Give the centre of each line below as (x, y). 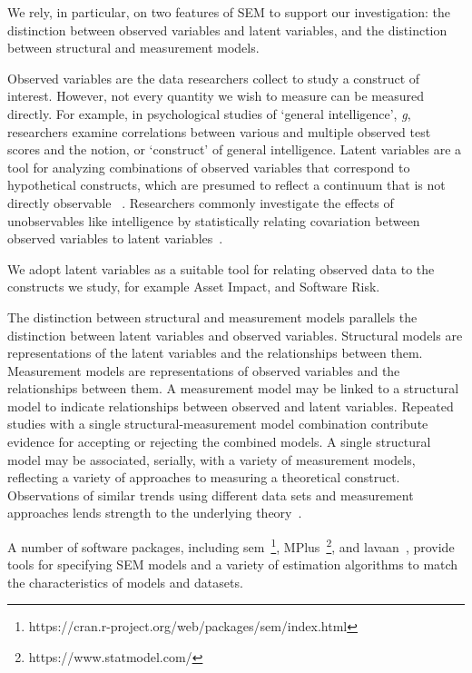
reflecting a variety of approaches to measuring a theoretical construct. (204, 477)
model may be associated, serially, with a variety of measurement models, (211, 459)
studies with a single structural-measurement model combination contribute (218, 424)
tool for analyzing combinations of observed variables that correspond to (209, 167)
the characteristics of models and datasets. (125, 582)
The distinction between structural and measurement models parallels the (212, 317)
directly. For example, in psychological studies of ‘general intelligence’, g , (209, 113)
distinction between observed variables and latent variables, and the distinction (227, 30)
